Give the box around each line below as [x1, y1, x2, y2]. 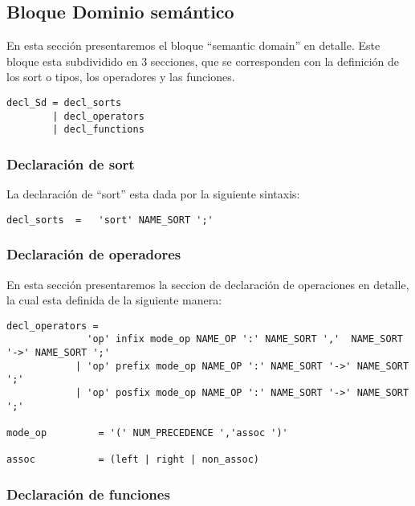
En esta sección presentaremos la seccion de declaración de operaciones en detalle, [6, 275, 409, 292]
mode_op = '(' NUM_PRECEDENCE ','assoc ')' [6, 427, 288, 439]
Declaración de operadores [6, 244, 181, 264]
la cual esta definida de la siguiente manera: [6, 292, 222, 308]
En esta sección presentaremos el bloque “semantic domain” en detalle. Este [6, 37, 380, 54]
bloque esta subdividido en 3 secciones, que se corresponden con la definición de [6, 52, 399, 69]
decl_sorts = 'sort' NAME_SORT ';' [6, 214, 214, 226]
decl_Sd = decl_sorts [6, 96, 122, 108]
